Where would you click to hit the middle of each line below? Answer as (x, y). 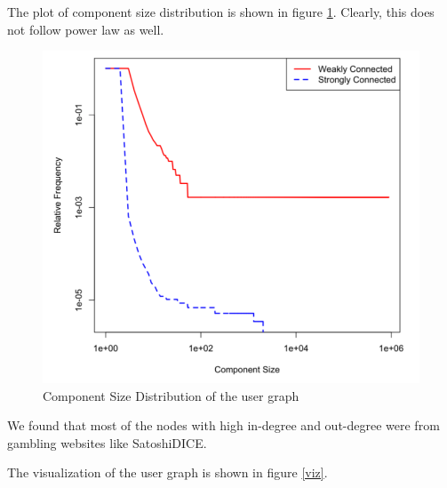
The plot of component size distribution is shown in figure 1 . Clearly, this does (221, 12)
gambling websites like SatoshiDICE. (107, 442)
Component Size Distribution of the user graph (171, 395)
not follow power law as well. (86, 29)
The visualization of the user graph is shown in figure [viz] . (168, 472)
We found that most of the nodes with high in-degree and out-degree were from (223, 425)
